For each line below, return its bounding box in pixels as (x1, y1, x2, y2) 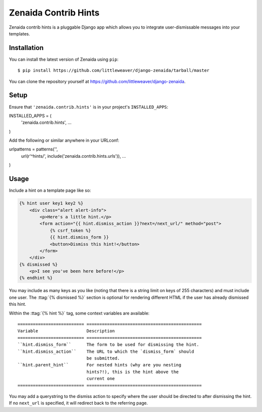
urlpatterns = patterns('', (9, 146, 58, 152)
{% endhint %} (19, 275, 53, 281)
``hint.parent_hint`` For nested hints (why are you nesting (17, 362, 181, 368)
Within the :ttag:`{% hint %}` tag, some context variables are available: (9, 310, 150, 316)
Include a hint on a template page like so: (9, 187, 91, 194)
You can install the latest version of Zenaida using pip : (9, 56, 119, 62)
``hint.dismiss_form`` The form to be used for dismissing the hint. (17, 342, 199, 347)
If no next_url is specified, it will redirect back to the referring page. (9, 400, 148, 406)
